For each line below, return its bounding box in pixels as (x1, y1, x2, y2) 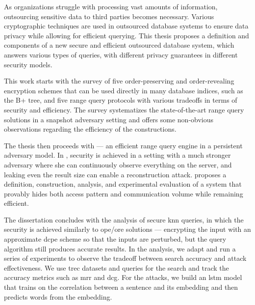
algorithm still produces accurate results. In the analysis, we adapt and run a (4, 243, 236, 253)
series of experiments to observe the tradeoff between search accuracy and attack (4, 253, 247, 263)
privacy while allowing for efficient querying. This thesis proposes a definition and (4, 30, 249, 40)
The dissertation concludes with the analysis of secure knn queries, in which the (4, 214, 244, 224)
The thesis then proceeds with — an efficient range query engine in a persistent (4, 140, 243, 150)
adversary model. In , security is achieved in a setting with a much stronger (4, 150, 231, 160)
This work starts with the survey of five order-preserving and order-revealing (4, 76, 234, 86)
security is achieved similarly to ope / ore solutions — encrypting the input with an (4, 224, 251, 234)
